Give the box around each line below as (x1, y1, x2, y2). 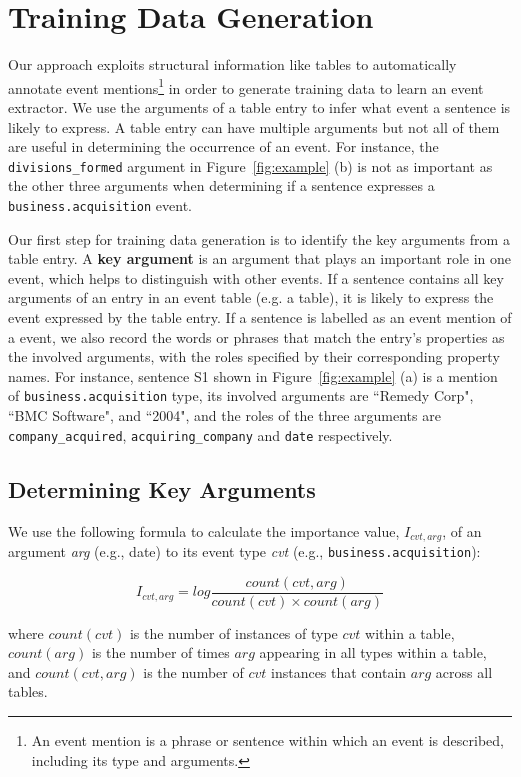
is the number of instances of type (129, 622, 338, 643)
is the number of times (91, 642, 230, 663)
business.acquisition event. (8, 195, 193, 215)
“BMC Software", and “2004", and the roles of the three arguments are (8, 405, 441, 426)
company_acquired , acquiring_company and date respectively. (8, 424, 393, 445)
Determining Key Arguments (8, 473, 316, 504)
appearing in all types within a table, (259, 642, 487, 663)
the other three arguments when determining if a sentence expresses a (8, 175, 435, 196)
